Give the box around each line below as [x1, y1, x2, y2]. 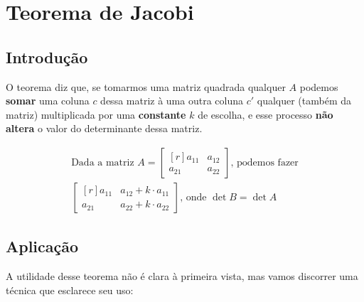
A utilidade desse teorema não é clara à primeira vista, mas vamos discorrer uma [6, 269, 358, 284]
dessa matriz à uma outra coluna [100, 93, 244, 108]
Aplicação [6, 235, 79, 257]
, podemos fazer [230, 157, 299, 168]
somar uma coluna [6, 93, 90, 108]
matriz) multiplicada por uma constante [6, 107, 186, 122]
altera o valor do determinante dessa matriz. [6, 121, 203, 136]
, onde [180, 193, 207, 203]
